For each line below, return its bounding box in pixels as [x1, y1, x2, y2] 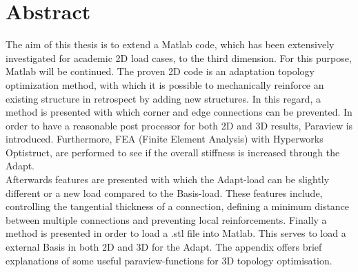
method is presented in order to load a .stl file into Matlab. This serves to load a [6, 226, 346, 240]
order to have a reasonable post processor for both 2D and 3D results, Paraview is [6, 118, 353, 132]
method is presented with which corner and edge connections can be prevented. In [6, 105, 352, 119]
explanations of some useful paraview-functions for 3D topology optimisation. [6, 253, 332, 267]
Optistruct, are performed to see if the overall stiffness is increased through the [6, 145, 340, 159]
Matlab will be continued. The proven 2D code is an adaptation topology [6, 64, 315, 79]
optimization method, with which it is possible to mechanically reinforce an [6, 77, 324, 92]
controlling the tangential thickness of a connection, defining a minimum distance [6, 199, 350, 213]
